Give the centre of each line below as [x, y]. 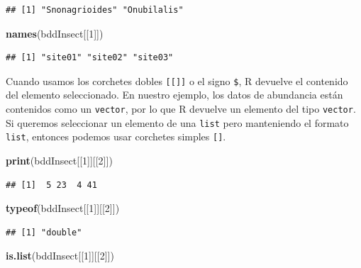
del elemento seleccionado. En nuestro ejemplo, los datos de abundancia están [174, 95]
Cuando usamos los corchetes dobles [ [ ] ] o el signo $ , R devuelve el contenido [177, 80]
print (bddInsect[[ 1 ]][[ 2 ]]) [59, 160]
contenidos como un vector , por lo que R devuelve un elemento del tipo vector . [181, 109]
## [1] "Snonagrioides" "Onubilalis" [95, 10]
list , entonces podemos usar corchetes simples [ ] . [116, 136]
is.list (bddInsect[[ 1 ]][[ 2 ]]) [60, 256]
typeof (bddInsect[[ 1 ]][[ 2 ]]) [63, 208]
